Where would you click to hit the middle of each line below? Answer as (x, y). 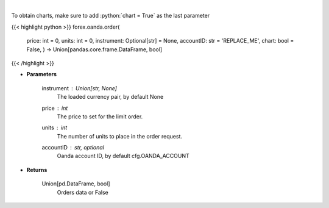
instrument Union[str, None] (79, 88)
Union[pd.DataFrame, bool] (76, 184)
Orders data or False (83, 192)
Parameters (42, 74)
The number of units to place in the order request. (120, 136)
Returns (37, 170)
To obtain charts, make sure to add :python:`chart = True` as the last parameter (111, 16)
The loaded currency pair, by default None (110, 97)
